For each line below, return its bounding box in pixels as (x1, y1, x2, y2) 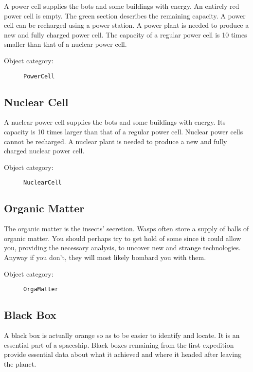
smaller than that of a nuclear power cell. (4, 39, 127, 49)
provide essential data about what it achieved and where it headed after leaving (4, 349, 241, 359)
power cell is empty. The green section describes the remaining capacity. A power (4, 10, 246, 20)
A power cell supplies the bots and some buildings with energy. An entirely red (4, 1, 239, 11)
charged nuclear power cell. (4, 146, 85, 156)
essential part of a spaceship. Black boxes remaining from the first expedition (4, 339, 234, 350)
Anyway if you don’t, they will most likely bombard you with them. (4, 252, 206, 262)
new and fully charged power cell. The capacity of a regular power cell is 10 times (4, 29, 247, 39)
